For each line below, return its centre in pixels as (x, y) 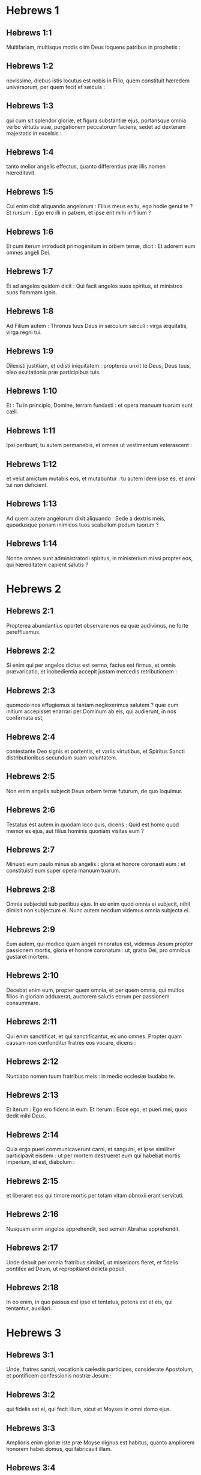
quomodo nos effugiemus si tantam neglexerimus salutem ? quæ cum (92, 705)
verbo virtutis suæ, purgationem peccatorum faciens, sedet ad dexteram (96, 126)
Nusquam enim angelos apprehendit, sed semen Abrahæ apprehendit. (93, 1229)
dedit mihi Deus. (26, 1116)
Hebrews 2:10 (32, 976)
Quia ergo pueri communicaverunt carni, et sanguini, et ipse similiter (91, 1149)
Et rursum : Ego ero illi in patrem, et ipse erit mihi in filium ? (79, 213)
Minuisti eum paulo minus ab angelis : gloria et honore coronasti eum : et (96, 864)
